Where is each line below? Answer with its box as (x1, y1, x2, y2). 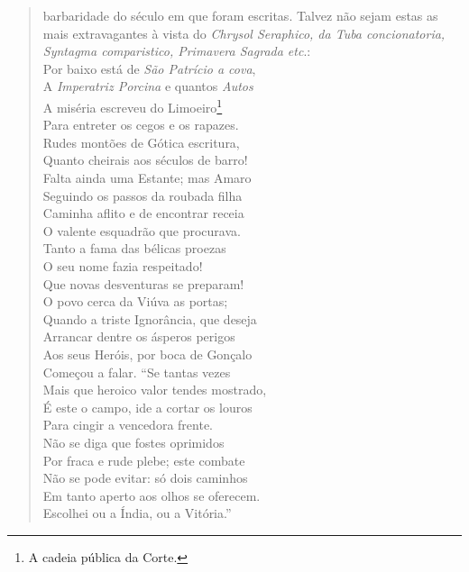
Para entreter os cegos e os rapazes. (42, 115, 239, 134)
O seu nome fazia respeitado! (42, 256, 203, 275)
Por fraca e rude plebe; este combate (42, 450, 245, 469)
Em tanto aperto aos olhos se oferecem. (42, 486, 261, 504)
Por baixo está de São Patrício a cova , (42, 59, 256, 77)
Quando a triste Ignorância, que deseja (42, 309, 257, 328)
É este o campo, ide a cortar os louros (42, 397, 253, 416)
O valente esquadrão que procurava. (42, 221, 241, 240)
